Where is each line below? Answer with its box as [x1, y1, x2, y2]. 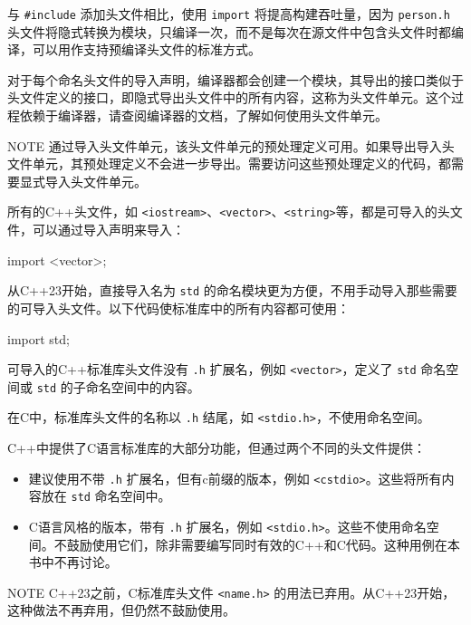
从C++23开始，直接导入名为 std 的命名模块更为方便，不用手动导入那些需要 [7, 281, 457, 300]
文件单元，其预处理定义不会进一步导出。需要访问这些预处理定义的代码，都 [7, 154, 451, 173]
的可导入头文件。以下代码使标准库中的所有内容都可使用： [7, 298, 350, 317]
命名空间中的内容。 [85, 377, 200, 396]
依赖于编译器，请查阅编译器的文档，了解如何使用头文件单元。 [19, 106, 388, 125]
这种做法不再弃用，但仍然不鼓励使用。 [7, 601, 235, 620]
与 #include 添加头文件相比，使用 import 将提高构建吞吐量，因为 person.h [7, 5, 450, 23]
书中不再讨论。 [28, 553, 118, 572]
